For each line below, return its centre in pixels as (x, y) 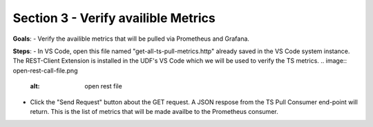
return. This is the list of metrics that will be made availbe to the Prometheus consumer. (154, 111)
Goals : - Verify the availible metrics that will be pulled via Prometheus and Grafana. (131, 39)
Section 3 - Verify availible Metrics (114, 18)
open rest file (103, 86)
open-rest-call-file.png (45, 70)
